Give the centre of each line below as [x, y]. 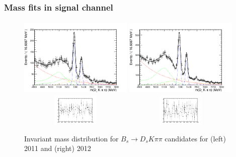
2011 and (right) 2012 [58, 148]
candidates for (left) [195, 138]
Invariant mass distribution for [71, 138]
